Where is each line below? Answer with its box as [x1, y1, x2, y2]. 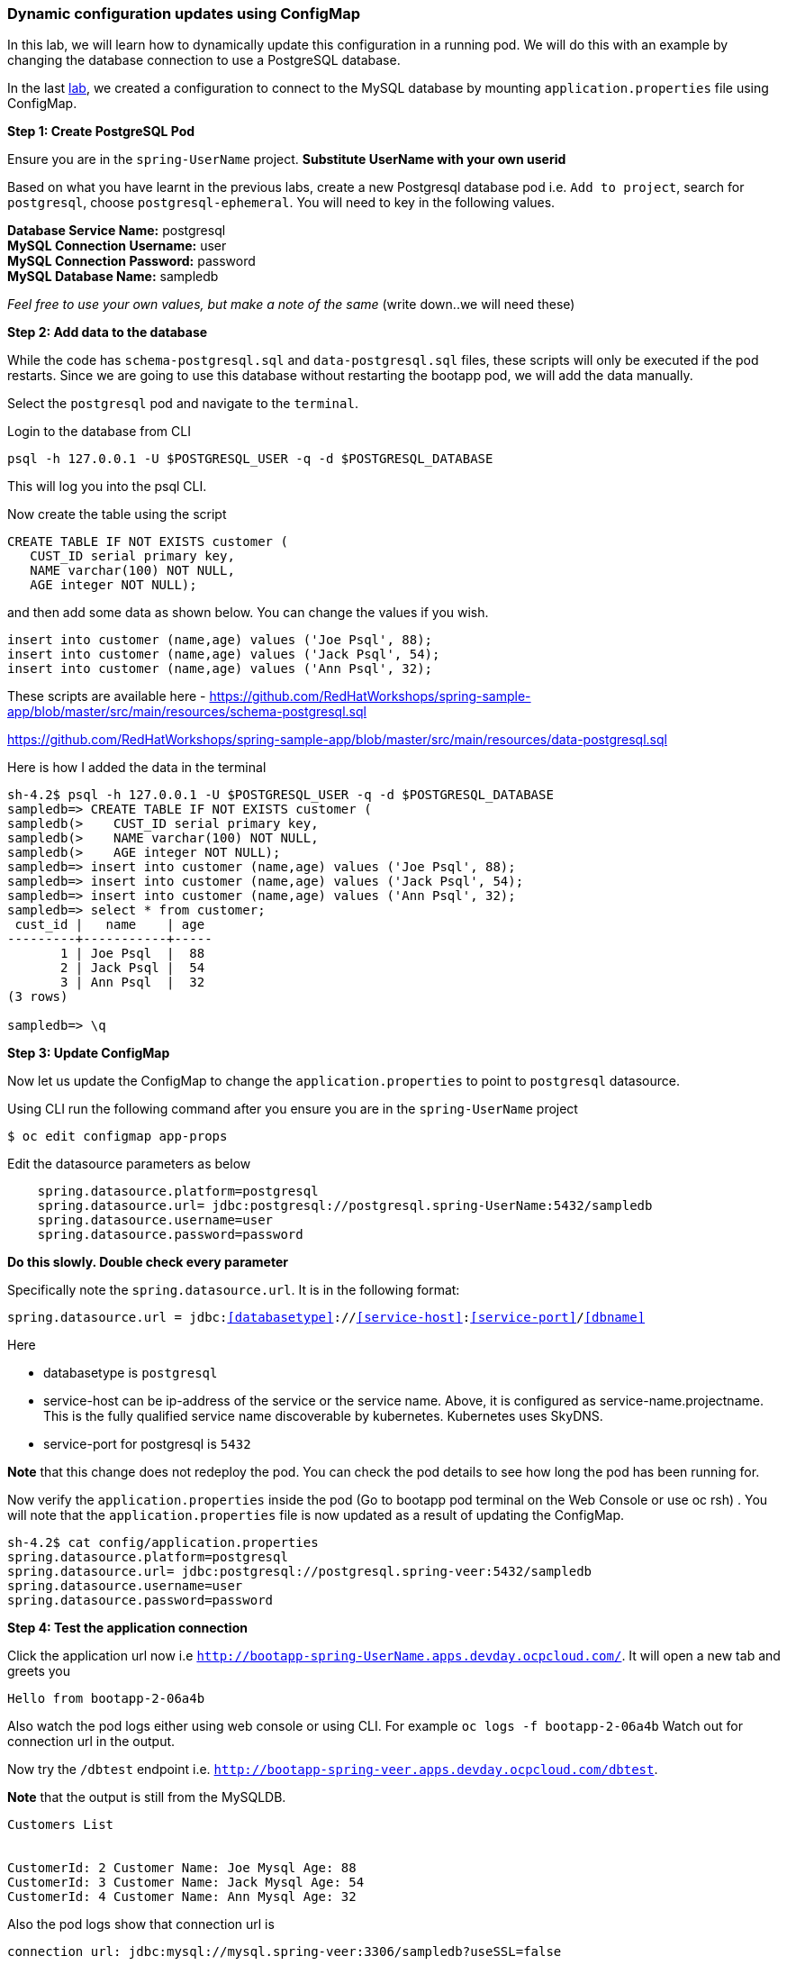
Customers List [7, 1817, 114, 1833]
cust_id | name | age [14, 917, 205, 932]
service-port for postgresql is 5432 [43, 1436, 251, 1452]
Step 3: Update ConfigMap [7, 1045, 170, 1061]
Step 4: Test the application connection [7, 1620, 248, 1636]
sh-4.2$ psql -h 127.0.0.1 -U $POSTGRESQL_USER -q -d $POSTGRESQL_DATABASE [7, 787, 554, 803]
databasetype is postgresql [43, 1365, 218, 1381]
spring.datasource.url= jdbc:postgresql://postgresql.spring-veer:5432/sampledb [7, 1564, 593, 1579]
